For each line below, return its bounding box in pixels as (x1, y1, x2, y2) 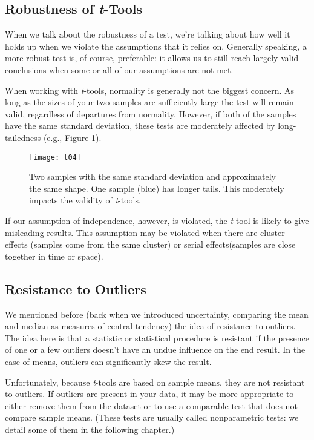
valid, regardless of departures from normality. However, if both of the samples (5, 107, 296, 120)
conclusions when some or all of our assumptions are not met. (5, 63, 234, 76)
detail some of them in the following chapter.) (5, 422, 175, 435)
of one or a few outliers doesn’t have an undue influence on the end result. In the (5, 343, 306, 356)
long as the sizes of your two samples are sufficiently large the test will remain (5, 96, 294, 108)
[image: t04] (29, 153, 81, 162)
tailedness (5, 131, 41, 143)
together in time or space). (5, 249, 103, 262)
